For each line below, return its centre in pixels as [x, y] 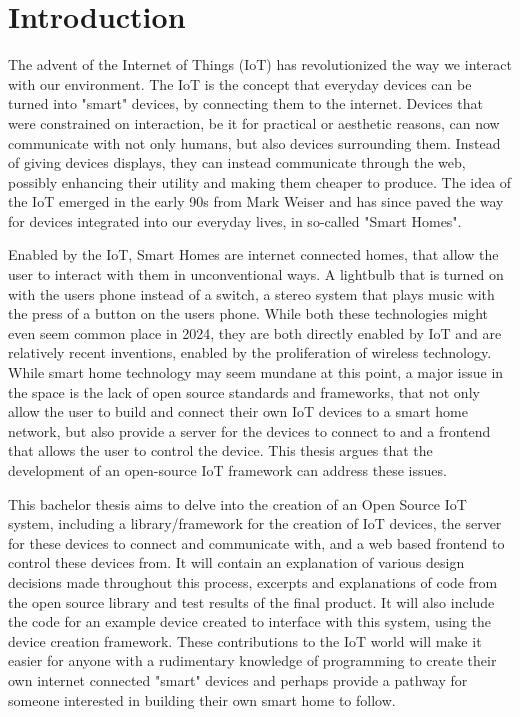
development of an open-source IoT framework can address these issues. [227, 470]
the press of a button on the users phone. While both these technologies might [248, 313]
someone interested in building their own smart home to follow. [202, 699]
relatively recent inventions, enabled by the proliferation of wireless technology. [250, 352]
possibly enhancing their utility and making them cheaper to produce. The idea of [260, 181]
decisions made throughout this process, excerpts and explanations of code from [253, 581]
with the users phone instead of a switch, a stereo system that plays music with [251, 293]
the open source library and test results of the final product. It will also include [251, 601]
